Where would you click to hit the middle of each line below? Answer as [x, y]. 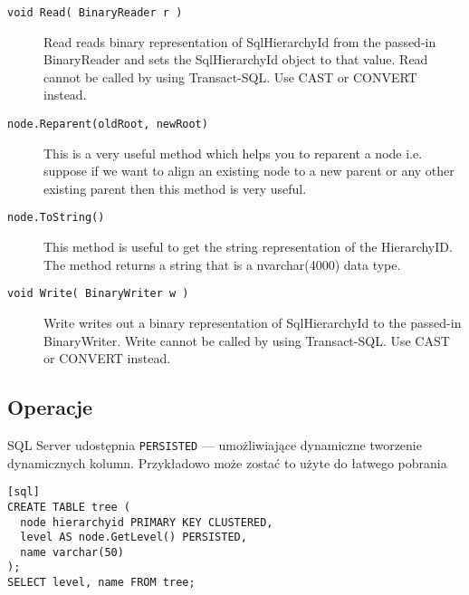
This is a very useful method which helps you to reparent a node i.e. [233, 153]
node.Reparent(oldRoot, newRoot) [108, 125]
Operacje [50, 407]
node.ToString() [56, 218]
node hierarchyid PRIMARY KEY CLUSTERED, [147, 522]
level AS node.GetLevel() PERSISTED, [134, 537]
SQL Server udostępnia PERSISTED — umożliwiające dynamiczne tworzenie [215, 444]
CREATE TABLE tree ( [69, 507]
